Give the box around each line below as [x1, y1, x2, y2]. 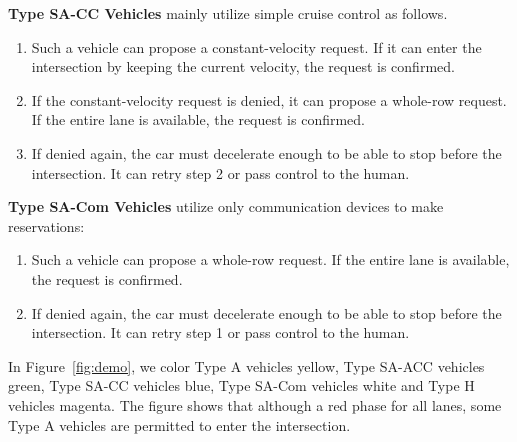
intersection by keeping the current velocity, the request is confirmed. [31, 56, 455, 77]
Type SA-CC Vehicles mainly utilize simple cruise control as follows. [8, 3, 448, 23]
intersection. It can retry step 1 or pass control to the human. [31, 322, 410, 343]
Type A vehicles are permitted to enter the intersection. [8, 414, 351, 435]
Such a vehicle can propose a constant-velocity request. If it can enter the [31, 36, 482, 57]
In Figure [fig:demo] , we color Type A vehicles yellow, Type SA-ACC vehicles [8, 355, 485, 376]
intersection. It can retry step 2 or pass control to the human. [31, 162, 410, 183]
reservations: [8, 215, 85, 236]
